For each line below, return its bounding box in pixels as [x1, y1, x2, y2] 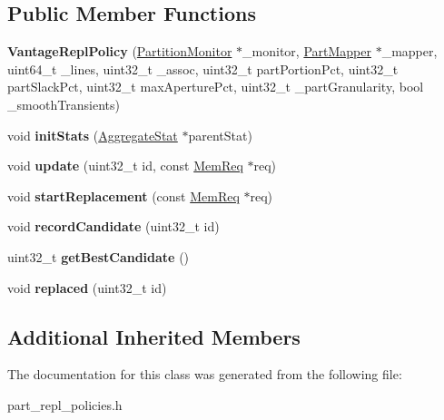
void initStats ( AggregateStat [7, 125, 178, 144]
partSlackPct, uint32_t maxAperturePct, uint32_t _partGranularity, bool [7, 77, 424, 96]
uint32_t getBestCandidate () [7, 247, 190, 266]
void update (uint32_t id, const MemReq [7, 156, 243, 175]
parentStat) [188, 125, 252, 144]
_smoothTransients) [7, 94, 120, 113]
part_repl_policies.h [7, 395, 123, 414]
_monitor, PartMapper [242, 42, 371, 61]
